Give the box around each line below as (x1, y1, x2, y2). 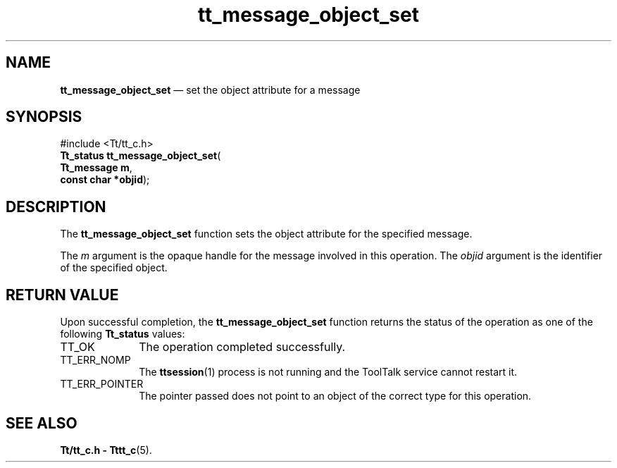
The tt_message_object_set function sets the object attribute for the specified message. (60, 228, 473, 240)
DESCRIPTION (6, 197, 106, 216)
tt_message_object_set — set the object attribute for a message (60, 83, 361, 96)
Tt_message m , (60, 161, 132, 174)
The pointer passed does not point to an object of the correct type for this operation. (139, 390, 532, 402)
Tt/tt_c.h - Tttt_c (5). (60, 443, 152, 456)
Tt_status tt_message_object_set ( (60, 149, 221, 162)
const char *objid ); (60, 173, 150, 186)
